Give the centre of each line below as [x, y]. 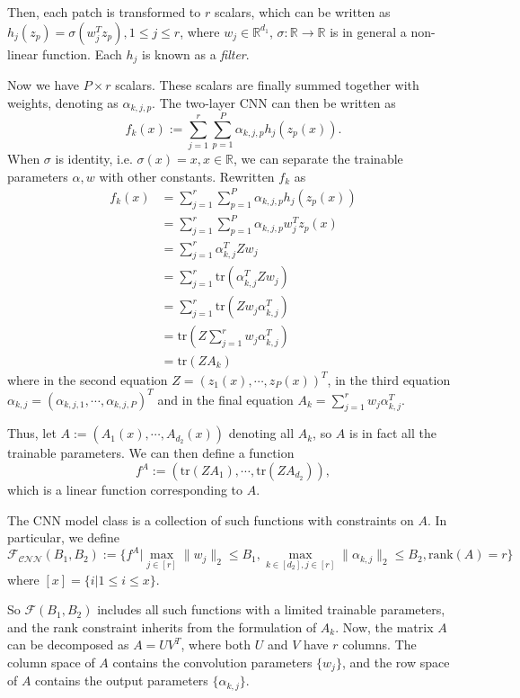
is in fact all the [393, 433]
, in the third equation [389, 379]
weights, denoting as [63, 102]
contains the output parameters [122, 680]
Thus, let [32, 433]
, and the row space [396, 662]
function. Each [82, 54]
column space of [51, 662]
